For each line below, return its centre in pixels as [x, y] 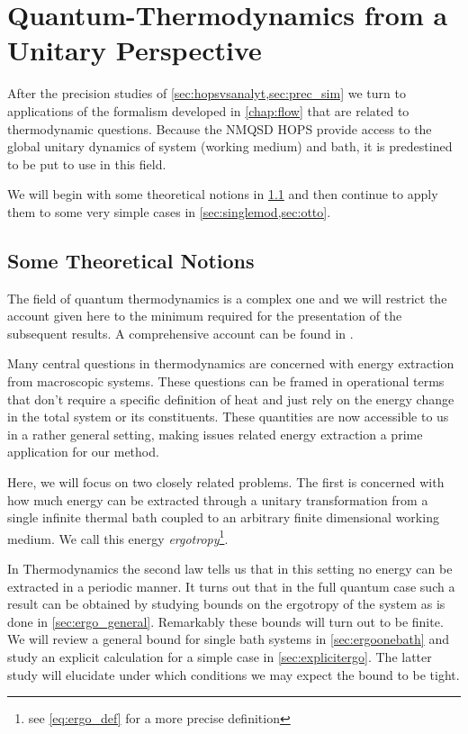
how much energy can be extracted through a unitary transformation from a [218, 499]
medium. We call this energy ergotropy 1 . [118, 537]
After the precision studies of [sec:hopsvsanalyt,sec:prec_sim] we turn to [207, 93]
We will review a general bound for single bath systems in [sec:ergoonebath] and [228, 639]
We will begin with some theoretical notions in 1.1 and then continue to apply [223, 194]
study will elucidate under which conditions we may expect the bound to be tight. [234, 674]
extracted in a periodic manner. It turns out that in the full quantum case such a [231, 586]
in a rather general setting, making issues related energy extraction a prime [215, 434]
